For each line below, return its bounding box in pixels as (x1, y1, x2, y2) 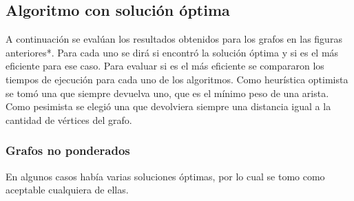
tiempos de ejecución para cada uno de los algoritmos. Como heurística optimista (6, 72, 348, 86)
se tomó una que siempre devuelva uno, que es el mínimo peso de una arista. (6, 85, 329, 100)
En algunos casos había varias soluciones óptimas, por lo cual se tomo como (6, 169, 325, 183)
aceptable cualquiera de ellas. (6, 182, 129, 197)
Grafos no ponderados (6, 142, 130, 159)
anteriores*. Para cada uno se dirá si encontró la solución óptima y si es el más (6, 45, 339, 59)
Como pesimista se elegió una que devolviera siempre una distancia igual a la (6, 99, 331, 114)
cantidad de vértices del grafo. (6, 112, 132, 127)
